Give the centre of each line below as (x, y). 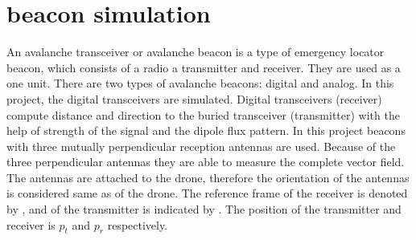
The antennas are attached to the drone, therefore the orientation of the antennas (208, 177)
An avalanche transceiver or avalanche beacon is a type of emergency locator (196, 52)
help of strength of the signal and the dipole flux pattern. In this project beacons (206, 130)
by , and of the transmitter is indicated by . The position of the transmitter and (204, 209)
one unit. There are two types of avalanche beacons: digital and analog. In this (200, 83)
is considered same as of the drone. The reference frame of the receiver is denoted (207, 193)
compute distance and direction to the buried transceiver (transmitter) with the (203, 114)
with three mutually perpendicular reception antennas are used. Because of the (201, 146)
